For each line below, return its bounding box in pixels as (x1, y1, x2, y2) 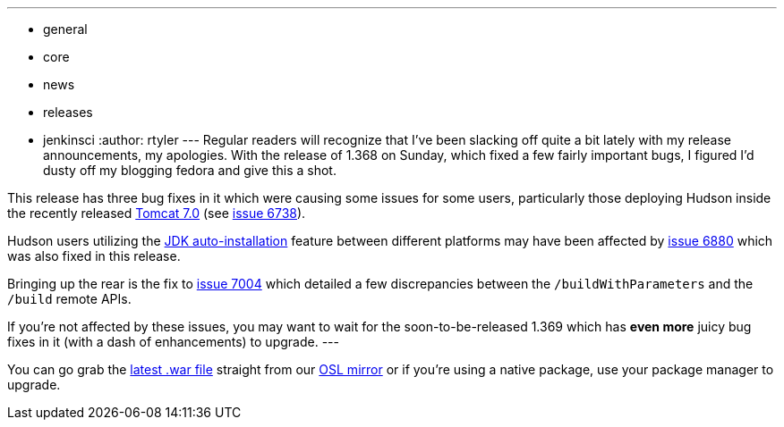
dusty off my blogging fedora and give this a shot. (43, 163, 337, 178)
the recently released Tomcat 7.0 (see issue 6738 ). (7, 205, 306, 221)
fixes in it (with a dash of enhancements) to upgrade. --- (7, 334, 339, 349)
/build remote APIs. (7, 291, 132, 306)
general (43, 21, 88, 37)
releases (43, 105, 93, 120)
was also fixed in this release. (7, 248, 181, 264)
